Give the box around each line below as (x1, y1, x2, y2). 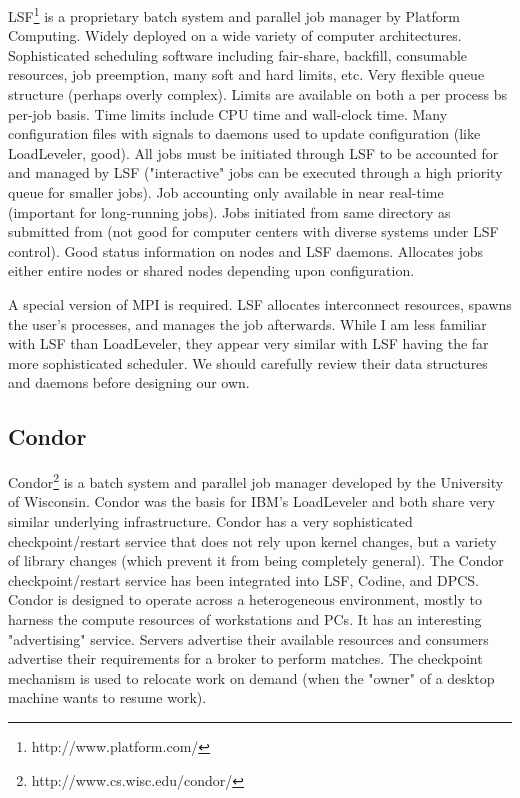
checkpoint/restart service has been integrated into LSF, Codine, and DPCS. (8, 569, 479, 590)
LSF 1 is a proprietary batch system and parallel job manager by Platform (8, 3, 460, 26)
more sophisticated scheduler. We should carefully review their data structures (8, 352, 488, 373)
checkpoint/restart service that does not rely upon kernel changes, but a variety (8, 530, 497, 551)
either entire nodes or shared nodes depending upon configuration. (8, 260, 415, 281)
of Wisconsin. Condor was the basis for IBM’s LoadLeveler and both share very (8, 491, 496, 512)
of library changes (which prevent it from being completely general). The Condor (8, 550, 504, 571)
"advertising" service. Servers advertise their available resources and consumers (8, 628, 489, 649)
